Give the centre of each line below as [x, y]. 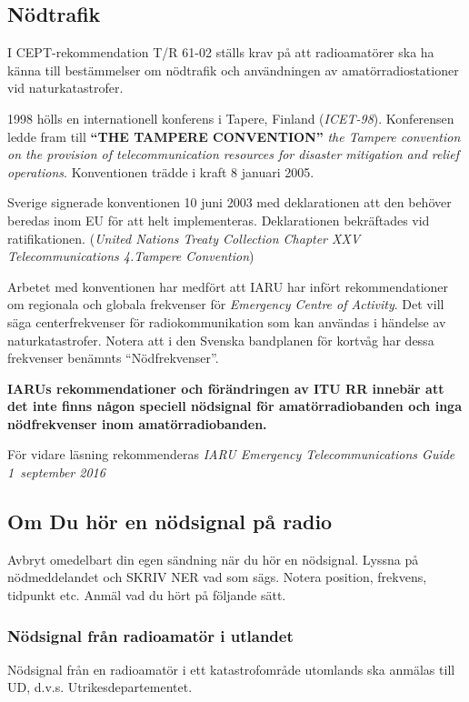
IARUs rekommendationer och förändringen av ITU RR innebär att [226, 388]
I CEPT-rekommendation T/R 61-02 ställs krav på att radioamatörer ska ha [221, 52]
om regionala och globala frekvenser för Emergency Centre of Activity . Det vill [226, 304]
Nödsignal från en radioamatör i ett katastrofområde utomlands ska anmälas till [231, 669]
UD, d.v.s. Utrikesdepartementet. [100, 687]
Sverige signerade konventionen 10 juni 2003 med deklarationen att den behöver [230, 202]
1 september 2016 [56, 472]
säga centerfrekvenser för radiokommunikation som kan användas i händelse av [227, 321]
